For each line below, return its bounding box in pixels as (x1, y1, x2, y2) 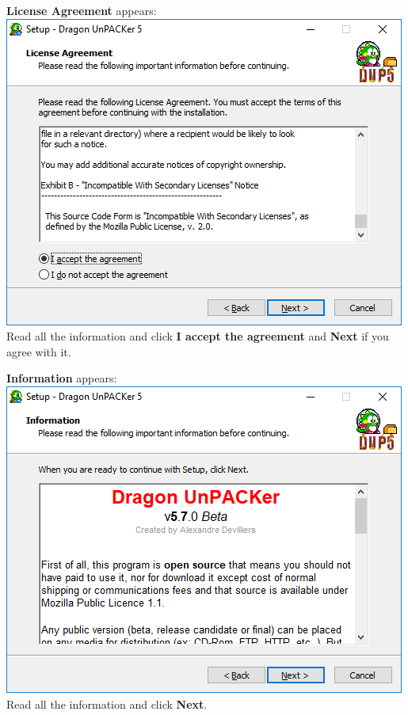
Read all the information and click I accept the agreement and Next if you (6, 328, 389, 344)
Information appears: (6, 370, 117, 386)
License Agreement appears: (6, 2, 157, 18)
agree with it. (6, 343, 71, 359)
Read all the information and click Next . (6, 695, 208, 712)
